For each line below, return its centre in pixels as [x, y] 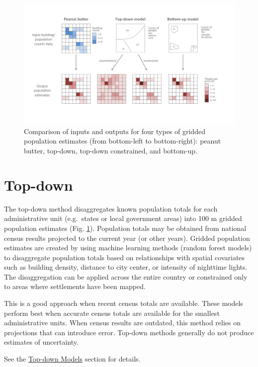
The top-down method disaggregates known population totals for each [111, 208]
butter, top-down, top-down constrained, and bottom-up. [111, 150]
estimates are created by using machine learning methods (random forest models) [128, 248]
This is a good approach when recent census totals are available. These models [124, 303]
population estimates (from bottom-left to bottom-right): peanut [123, 141]
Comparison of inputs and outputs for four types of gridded [115, 131]
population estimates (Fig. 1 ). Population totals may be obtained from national [125, 228]
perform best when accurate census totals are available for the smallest [112, 313]
